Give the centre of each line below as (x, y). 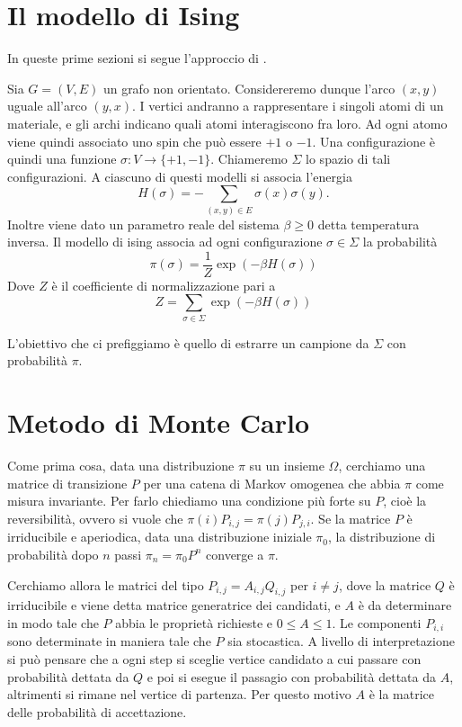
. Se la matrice (351, 518)
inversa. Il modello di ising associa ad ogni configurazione (165, 242)
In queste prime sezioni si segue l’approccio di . (137, 58)
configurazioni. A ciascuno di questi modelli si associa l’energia (180, 176)
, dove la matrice (385, 584)
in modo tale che (53, 622)
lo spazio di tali (348, 159)
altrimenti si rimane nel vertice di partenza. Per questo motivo (179, 694)
